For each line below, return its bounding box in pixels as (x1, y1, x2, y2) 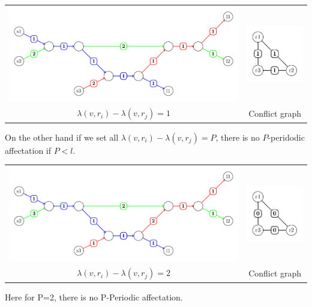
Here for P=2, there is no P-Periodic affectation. (5, 290, 183, 303)
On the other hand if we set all (5, 130, 119, 143)
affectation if (5, 144, 51, 156)
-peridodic (268, 130, 305, 143)
